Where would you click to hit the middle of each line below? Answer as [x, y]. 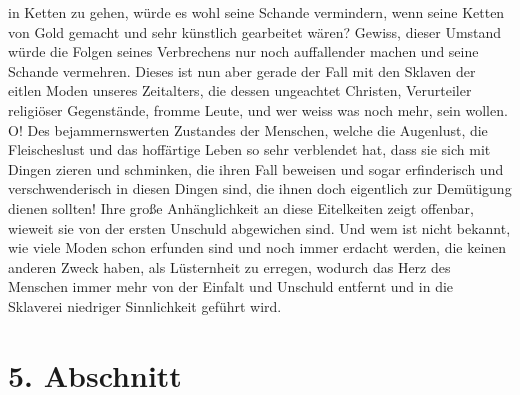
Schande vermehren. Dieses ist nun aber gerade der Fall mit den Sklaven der [242, 70]
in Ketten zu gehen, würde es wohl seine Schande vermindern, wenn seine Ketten [256, 12]
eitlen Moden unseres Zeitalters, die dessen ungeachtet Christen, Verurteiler [240, 90]
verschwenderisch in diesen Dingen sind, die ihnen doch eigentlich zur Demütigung [260, 188]
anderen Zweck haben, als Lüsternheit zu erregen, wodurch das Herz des [229, 266]
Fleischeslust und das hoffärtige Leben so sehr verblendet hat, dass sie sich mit [249, 149]
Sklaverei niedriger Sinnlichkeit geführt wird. [145, 305]
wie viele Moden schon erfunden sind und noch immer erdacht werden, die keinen [257, 247]
